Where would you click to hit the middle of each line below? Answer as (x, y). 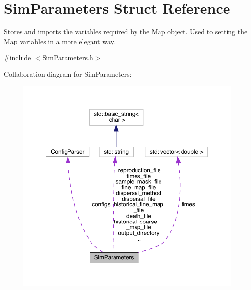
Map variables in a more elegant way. (60, 41)
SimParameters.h (68, 57)
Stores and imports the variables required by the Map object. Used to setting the (126, 32)
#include (18, 57)
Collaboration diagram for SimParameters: (68, 74)
